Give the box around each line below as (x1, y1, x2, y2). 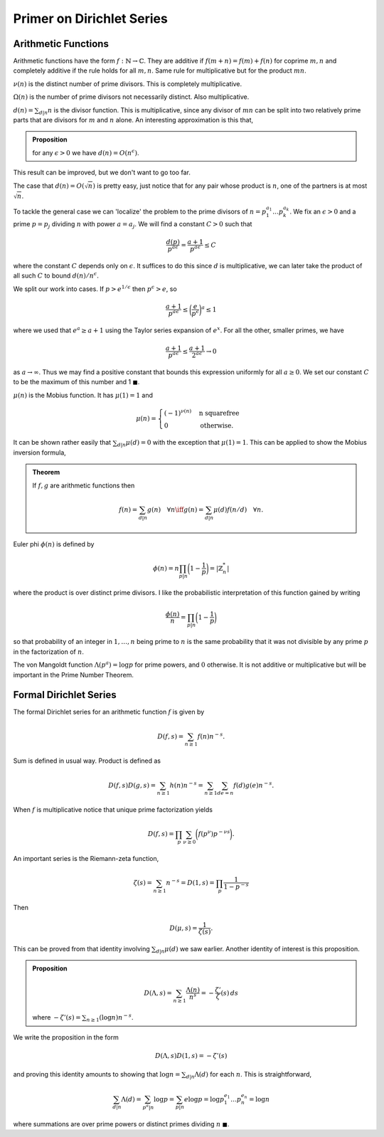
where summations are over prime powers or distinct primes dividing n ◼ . (13, 1119, 230, 1128)
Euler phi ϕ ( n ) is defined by (13, 539, 95, 548)
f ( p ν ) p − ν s (198, 829, 230, 838)
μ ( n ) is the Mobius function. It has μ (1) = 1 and (13, 391, 153, 399)
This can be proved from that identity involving (13, 945, 151, 953)
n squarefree (198, 409, 240, 417)
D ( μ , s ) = (169, 924, 198, 932)
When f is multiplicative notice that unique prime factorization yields (13, 805, 213, 814)
